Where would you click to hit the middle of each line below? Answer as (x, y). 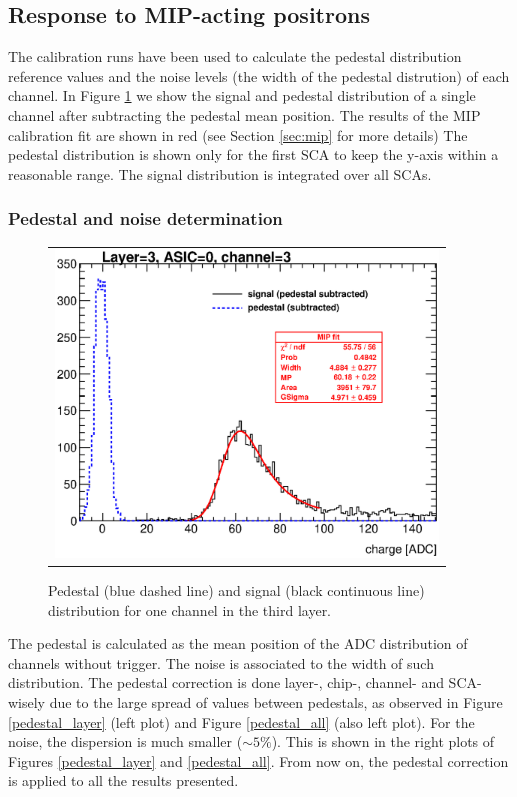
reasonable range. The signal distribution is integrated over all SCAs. (220, 173)
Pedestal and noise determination (145, 218)
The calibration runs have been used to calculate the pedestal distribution (235, 56)
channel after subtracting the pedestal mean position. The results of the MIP (244, 114)
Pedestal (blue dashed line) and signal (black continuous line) (236, 590)
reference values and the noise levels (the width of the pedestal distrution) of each (259, 75)
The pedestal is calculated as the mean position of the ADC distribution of (238, 643)
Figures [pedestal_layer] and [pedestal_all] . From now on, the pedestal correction (258, 760)
